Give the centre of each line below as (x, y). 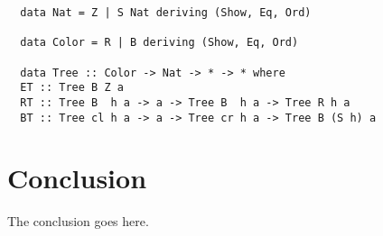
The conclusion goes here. (78, 221)
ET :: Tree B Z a (72, 88)
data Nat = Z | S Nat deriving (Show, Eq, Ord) (166, 13)
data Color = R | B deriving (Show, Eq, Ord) (159, 43)
